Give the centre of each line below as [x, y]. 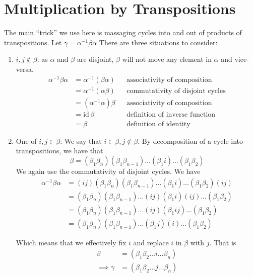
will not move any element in [167, 59]
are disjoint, [95, 59]
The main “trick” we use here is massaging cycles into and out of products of [123, 32]
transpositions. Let [33, 42]
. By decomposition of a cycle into [190, 141]
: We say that [81, 141]
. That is [223, 242]
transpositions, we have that [59, 151]
